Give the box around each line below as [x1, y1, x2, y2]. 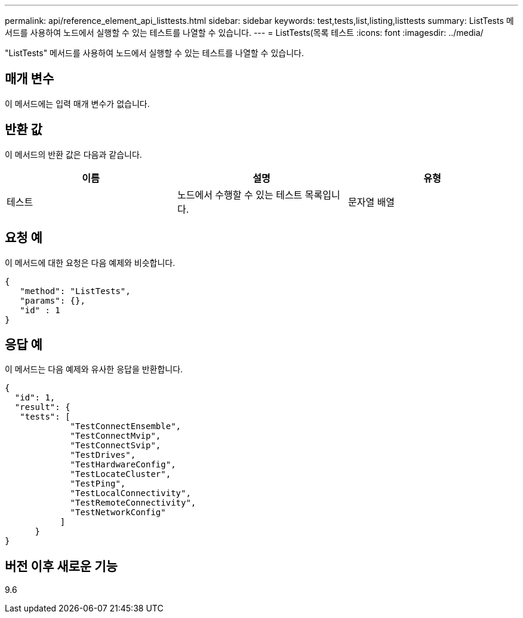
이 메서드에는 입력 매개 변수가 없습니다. [5, 98, 150, 109]
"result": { [14, 402, 70, 412]
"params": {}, [20, 295, 85, 305]
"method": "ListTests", [20, 286, 131, 296]
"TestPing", [70, 479, 126, 489]
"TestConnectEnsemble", [70, 421, 181, 432]
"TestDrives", [70, 450, 136, 460]
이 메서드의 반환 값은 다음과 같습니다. [5, 149, 142, 160]
